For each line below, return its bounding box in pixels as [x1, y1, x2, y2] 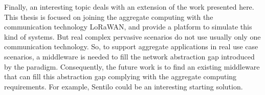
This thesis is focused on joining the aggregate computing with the [4, 11, 213, 22]
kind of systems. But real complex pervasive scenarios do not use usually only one [4, 31, 261, 42]
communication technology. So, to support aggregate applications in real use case [4, 41, 258, 52]
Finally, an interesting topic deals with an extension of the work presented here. [4, 2, 254, 12]
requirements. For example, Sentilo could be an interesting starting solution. [4, 81, 243, 91]
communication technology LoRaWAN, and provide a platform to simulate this [4, 21, 252, 32]
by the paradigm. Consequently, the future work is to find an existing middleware [4, 61, 260, 72]
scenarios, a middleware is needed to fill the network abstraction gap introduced [4, 51, 255, 61]
